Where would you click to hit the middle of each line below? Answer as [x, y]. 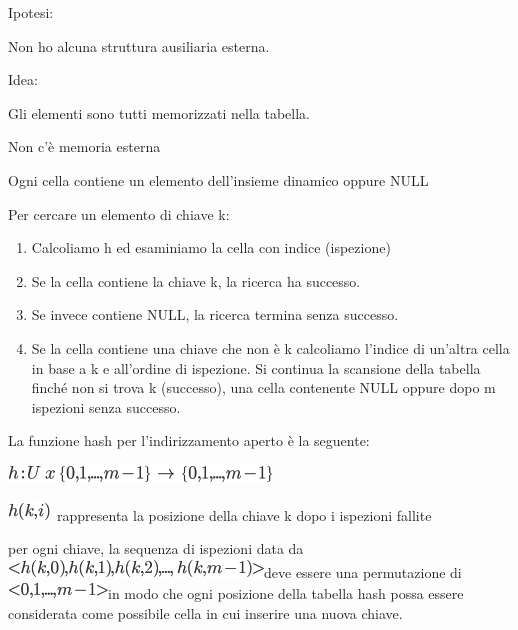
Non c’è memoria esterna [84, 146]
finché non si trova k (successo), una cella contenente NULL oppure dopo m [263, 387]
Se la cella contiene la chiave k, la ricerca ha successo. [196, 280]
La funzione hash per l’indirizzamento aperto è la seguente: [189, 440]
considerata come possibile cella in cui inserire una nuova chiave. [205, 612]
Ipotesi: [31, 12]
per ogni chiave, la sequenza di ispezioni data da [156, 548]
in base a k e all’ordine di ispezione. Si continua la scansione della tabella [256, 367]
